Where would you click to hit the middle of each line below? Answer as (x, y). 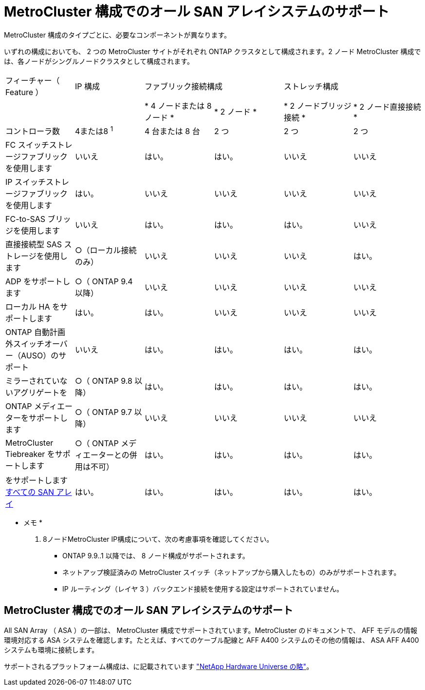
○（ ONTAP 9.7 (103, 412)
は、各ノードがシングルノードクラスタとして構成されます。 (99, 61)
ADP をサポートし (38, 282)
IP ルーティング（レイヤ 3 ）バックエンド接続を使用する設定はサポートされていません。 (203, 589)
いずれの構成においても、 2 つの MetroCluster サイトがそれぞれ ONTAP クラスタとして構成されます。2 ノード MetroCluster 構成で (212, 51)
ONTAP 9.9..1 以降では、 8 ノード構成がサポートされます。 (156, 556)
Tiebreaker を (30, 454)
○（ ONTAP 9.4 (104, 282)
